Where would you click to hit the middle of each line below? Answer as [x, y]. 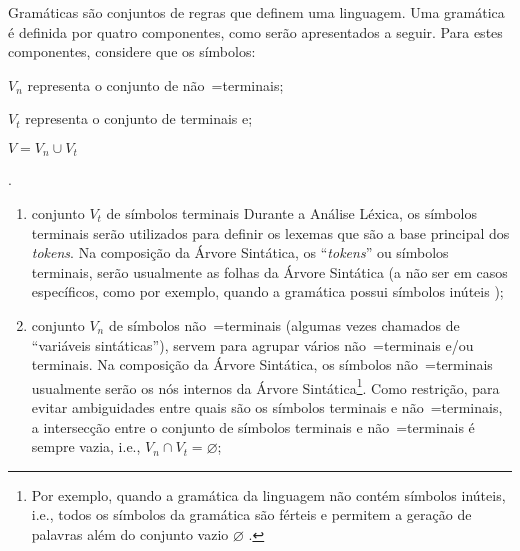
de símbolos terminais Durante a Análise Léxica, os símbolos [291, 213]
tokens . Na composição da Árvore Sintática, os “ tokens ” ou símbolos [240, 252]
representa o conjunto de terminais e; [139, 118]
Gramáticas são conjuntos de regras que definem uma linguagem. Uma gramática [256, 12]
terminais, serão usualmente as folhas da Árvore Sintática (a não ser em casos [269, 271]
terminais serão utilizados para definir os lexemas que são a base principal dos [270, 232]
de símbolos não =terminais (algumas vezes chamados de [284, 324]
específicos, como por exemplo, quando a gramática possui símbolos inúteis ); [267, 291]
